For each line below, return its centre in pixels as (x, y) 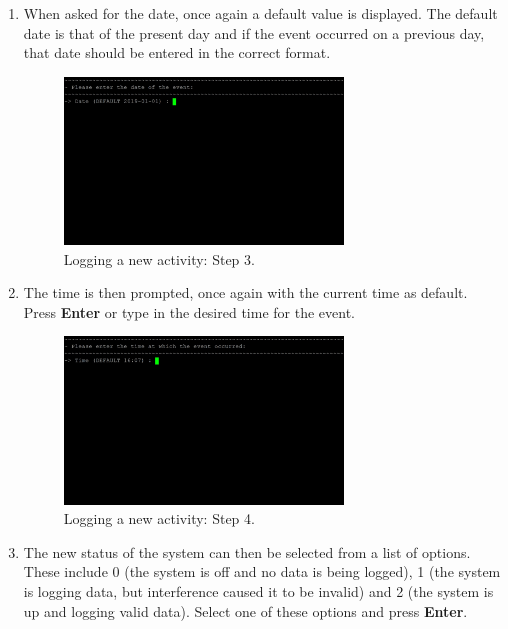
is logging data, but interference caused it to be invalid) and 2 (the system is (258, 591)
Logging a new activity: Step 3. (159, 258)
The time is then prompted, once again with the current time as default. (245, 292)
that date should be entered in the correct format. (177, 52)
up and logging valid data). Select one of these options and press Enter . (245, 610)
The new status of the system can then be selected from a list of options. (247, 551)
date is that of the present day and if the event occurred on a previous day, (254, 32)
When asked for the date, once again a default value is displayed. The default (260, 13)
